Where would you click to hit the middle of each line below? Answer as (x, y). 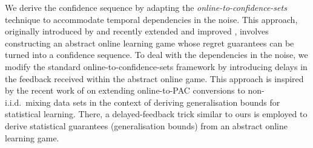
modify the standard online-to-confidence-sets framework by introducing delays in (156, 66)
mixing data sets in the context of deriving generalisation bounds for (153, 102)
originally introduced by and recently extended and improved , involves (137, 31)
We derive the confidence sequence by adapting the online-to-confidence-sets (146, 7)
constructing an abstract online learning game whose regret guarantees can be (150, 43)
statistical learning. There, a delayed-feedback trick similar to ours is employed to (156, 114)
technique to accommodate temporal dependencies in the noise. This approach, (151, 19)
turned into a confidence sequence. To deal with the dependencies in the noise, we (156, 55)
